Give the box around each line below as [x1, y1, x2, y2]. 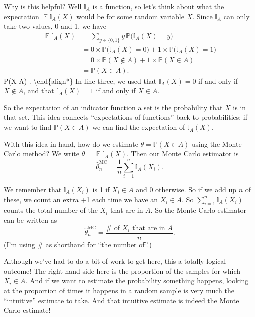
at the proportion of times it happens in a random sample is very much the [4, 285, 234, 295]
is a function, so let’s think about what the [92, 1, 224, 11]
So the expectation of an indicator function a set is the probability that [4, 102, 223, 112]
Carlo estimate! [4, 305, 51, 315]
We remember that [4, 184, 62, 194]
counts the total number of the [4, 205, 98, 215]
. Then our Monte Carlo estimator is [127, 148, 239, 159]
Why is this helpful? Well [4, 1, 82, 11]
